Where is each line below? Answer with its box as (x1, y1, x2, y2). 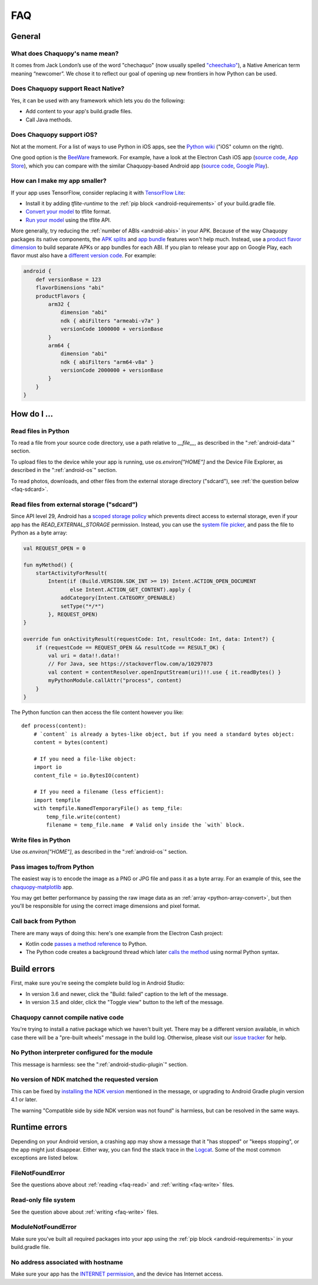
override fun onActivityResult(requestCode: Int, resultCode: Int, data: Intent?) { (23, 636, 275, 642)
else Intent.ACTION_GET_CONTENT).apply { (69, 586, 191, 593)
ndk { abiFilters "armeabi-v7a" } (60, 317, 160, 324)
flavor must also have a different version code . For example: (11, 252, 157, 259)
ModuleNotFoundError (11, 1223, 77, 1231)
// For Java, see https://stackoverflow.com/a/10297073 (48, 661, 213, 667)
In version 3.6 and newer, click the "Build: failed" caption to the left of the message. (25, 990, 228, 997)
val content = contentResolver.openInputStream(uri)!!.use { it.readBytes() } (48, 668, 281, 676)
